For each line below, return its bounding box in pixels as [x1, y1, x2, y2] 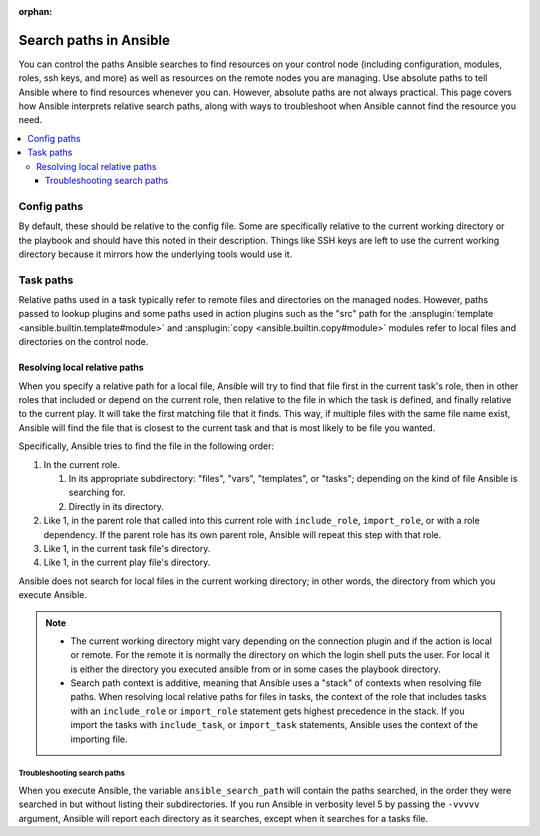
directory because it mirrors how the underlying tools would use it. [18, 248, 293, 260]
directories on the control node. [18, 336, 149, 348]
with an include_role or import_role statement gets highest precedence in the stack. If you [70, 705, 465, 717]
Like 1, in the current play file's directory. [43, 556, 211, 569]
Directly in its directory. [68, 500, 165, 512]
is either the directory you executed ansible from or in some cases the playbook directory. [70, 663, 441, 675]
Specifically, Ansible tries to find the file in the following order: [18, 440, 275, 452]
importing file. [70, 733, 129, 745]
